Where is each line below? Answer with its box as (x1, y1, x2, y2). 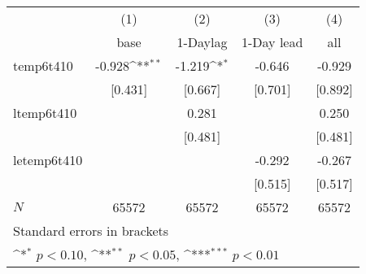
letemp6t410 (13, 150, 83, 169)
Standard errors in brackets (13, 221, 169, 240)
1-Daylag (176, 33, 228, 51)
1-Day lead (242, 33, 303, 51)
